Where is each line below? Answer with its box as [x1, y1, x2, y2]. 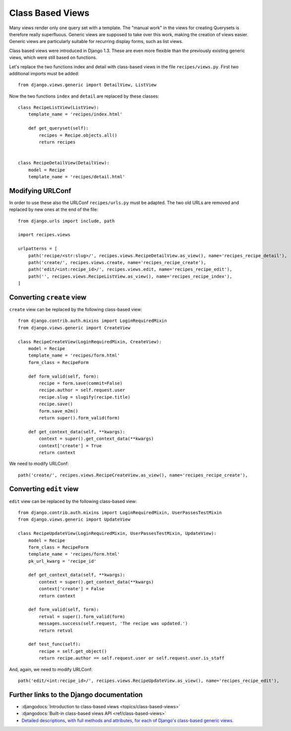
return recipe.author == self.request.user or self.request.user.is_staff [39, 655, 225, 661]
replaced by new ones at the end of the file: [9, 207, 99, 212]
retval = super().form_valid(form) [39, 614, 125, 619]
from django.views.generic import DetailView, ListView [18, 82, 157, 88]
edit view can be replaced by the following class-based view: [9, 498, 137, 504]
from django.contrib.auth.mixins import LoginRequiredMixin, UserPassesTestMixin [18, 510, 222, 515]
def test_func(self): [28, 641, 81, 647]
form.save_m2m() [39, 408, 78, 414]
